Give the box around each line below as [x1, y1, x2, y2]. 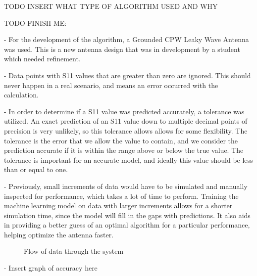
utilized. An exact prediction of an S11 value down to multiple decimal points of [4, 116, 248, 126]
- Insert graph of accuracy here [4, 263, 98, 273]
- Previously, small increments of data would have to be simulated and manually [4, 181, 248, 191]
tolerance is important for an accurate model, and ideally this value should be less [4, 154, 253, 165]
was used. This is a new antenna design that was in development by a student [4, 44, 240, 54]
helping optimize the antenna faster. [4, 229, 114, 239]
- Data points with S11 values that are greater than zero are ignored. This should [4, 70, 251, 80]
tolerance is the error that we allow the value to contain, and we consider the [4, 135, 238, 145]
